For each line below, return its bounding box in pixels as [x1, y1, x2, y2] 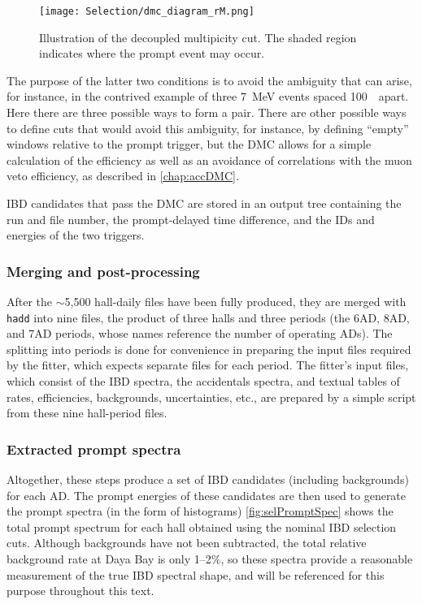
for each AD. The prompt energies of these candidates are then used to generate [7, 486, 407, 503]
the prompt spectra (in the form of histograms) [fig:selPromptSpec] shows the [7, 503, 394, 520]
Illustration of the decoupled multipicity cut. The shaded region [39, 28, 357, 45]
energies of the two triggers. [7, 226, 145, 244]
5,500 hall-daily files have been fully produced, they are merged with [64, 293, 407, 309]
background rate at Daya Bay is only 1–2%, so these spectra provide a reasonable [7, 550, 413, 567]
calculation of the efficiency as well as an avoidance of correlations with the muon [7, 151, 412, 168]
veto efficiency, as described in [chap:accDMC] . [7, 167, 239, 184]
